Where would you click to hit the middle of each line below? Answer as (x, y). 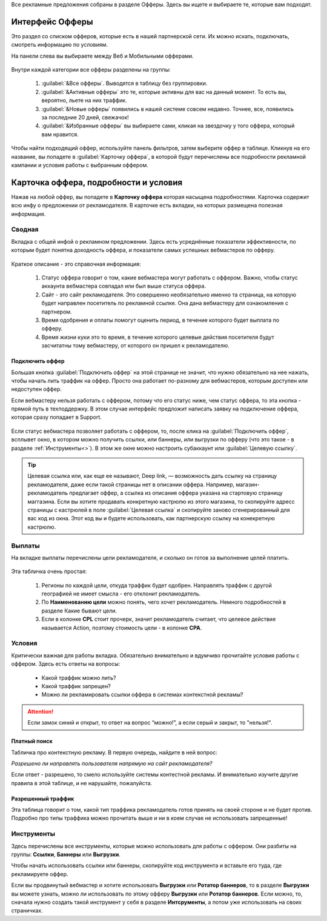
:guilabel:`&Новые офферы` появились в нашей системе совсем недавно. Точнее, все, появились (167, 109)
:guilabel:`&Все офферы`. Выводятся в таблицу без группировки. (124, 83)
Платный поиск (32, 741)
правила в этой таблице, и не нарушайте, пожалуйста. (82, 783)
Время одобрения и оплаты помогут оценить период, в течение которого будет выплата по (160, 320)
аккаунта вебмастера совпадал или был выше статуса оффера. (124, 286)
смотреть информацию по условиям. (60, 45)
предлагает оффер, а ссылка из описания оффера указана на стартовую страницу (176, 493)
